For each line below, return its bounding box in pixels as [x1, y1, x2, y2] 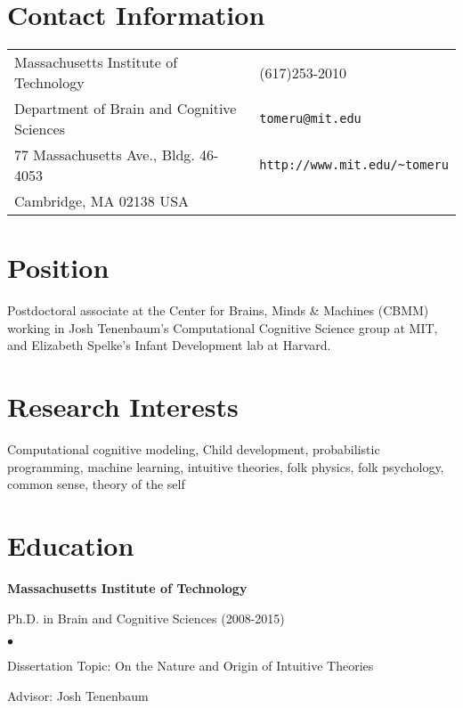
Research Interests [7, 388, 239, 425]
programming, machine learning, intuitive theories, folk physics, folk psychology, [7, 457, 444, 476]
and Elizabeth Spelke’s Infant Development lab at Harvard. [7, 336, 331, 354]
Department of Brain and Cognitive [14, 98, 237, 119]
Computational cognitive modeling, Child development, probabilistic [7, 440, 380, 459]
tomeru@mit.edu [259, 111, 361, 126]
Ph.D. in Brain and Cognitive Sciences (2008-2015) [7, 608, 285, 627]
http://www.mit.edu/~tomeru [259, 158, 449, 173]
